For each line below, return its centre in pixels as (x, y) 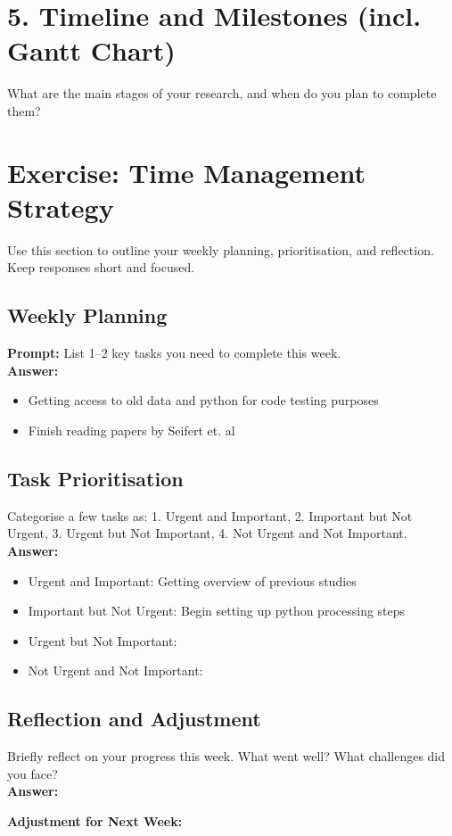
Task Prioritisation (95, 478)
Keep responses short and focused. (101, 267)
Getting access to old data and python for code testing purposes (203, 400)
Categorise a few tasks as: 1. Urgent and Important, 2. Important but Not (210, 515)
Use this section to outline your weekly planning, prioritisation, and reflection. (221, 249)
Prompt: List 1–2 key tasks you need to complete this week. (174, 353)
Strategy (61, 207)
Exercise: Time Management (186, 172)
